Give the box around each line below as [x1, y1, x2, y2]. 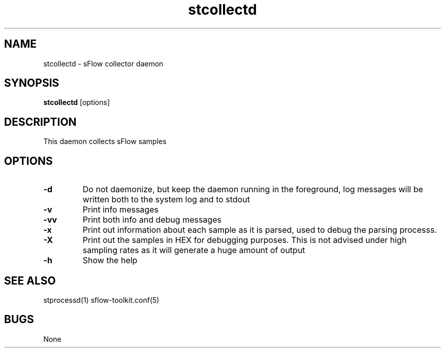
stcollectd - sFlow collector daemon [43, 59, 164, 68]
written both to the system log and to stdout [82, 194, 250, 205]
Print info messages [82, 204, 158, 215]
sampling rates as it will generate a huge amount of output [82, 245, 305, 256]
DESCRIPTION [4, 115, 77, 128]
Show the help [82, 255, 138, 266]
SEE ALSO [4, 274, 56, 287]
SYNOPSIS [4, 77, 59, 90]
